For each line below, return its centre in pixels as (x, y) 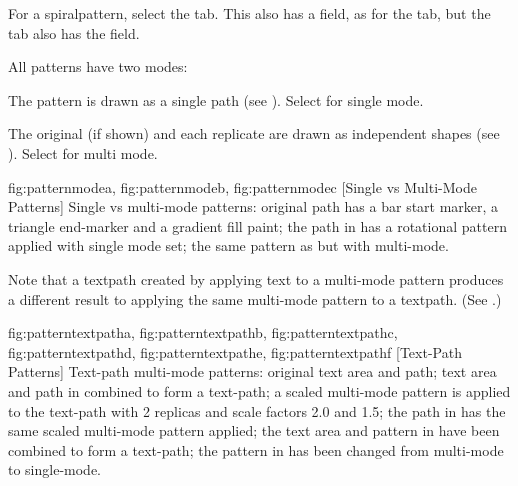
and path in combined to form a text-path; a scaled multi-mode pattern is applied (259, 390)
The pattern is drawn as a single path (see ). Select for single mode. (216, 99)
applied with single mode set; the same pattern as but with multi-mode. (228, 245)
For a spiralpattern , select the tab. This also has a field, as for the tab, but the (249, 13)
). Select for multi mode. (83, 152)
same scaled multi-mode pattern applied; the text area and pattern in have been (254, 430)
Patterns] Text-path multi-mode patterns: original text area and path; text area (252, 371)
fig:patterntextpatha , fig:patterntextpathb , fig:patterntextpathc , (203, 332)
